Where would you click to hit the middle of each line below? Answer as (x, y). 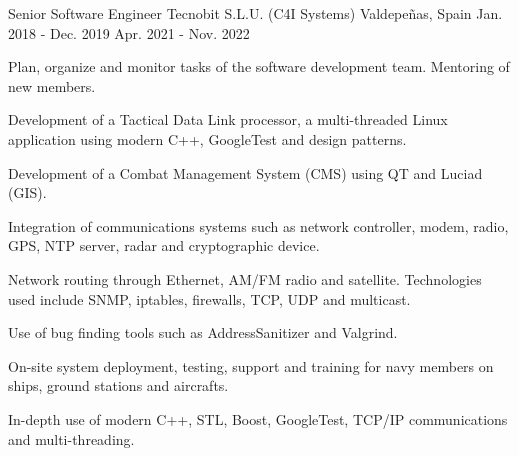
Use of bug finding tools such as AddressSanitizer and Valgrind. (203, 332)
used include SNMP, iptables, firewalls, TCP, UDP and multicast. (209, 298)
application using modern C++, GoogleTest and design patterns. (207, 138)
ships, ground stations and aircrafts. (118, 385)
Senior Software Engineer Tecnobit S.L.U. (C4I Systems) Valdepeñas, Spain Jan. (255, 13)
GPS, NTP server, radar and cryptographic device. (164, 245)
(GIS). (27, 192)
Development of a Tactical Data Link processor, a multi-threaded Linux (228, 119)
